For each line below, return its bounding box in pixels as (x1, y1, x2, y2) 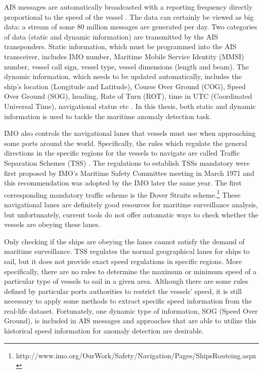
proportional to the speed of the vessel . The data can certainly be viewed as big (4, 11, 254, 22)
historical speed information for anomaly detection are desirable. (4, 325, 204, 336)
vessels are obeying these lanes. (4, 219, 101, 230)
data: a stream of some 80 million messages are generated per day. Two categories (4, 21, 257, 32)
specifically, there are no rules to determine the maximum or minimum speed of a (4, 266, 256, 276)
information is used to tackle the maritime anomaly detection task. (4, 110, 211, 121)
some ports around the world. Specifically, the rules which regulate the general (4, 137, 247, 148)
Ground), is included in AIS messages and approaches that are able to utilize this (4, 315, 256, 326)
